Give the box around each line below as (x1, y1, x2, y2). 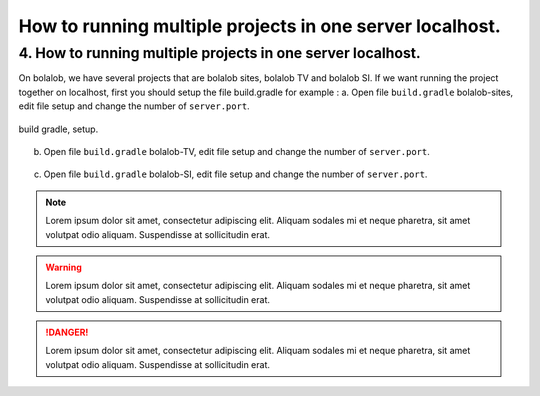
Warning (45, 261, 82, 273)
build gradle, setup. (18, 123, 99, 135)
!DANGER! (45, 326, 89, 339)
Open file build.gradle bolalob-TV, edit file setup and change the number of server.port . (43, 145, 430, 157)
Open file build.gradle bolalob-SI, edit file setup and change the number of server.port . (43, 168, 428, 180)
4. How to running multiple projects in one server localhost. (18, 44, 422, 62)
